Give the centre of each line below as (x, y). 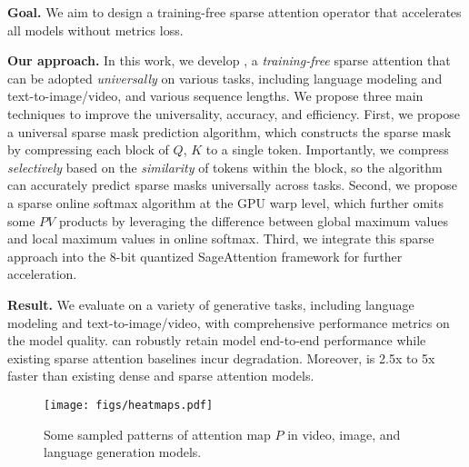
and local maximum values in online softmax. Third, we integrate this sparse (221, 238)
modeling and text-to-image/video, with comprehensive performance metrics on (229, 322)
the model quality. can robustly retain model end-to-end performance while (217, 340)
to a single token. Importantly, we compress (327, 149)
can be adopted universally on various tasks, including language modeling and (225, 78)
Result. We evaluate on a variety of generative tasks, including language (211, 304)
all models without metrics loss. (95, 30)
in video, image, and (344, 434)
